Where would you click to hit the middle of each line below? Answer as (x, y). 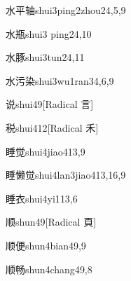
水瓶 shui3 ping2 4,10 (49, 33)
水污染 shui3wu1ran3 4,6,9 (60, 80)
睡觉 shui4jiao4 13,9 (46, 151)
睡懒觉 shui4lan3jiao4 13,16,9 (66, 175)
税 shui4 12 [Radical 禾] (52, 127)
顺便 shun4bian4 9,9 (46, 245)
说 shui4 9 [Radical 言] (50, 104)
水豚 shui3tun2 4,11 (45, 57)
